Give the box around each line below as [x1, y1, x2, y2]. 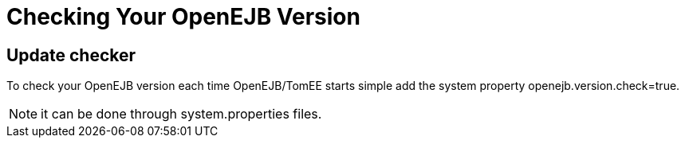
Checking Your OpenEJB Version [6, 3, 360, 30]
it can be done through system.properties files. [41, 106, 322, 123]
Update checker [6, 45, 136, 65]
